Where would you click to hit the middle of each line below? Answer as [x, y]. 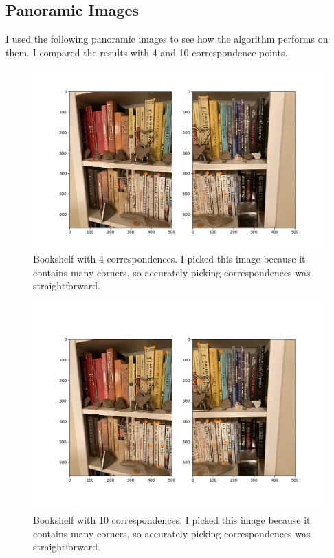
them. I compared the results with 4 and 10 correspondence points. [147, 52]
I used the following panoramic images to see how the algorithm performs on [167, 39]
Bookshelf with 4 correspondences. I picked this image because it [169, 259]
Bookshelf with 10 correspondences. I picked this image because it [172, 520]
